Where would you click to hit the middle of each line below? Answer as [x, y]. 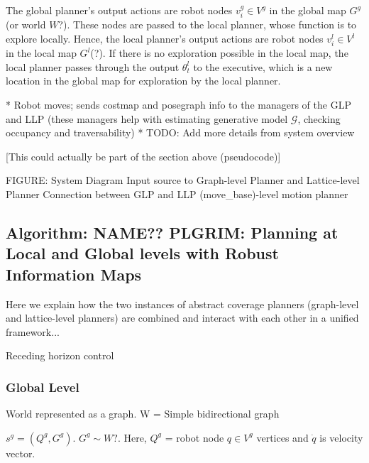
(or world [26, 24]
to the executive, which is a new [263, 66]
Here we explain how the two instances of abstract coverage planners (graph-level [182, 304]
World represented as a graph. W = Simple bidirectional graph [143, 414]
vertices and [282, 437]
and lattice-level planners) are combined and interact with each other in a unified [182, 318]
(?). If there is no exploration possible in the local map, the [219, 53]
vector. [21, 453]
